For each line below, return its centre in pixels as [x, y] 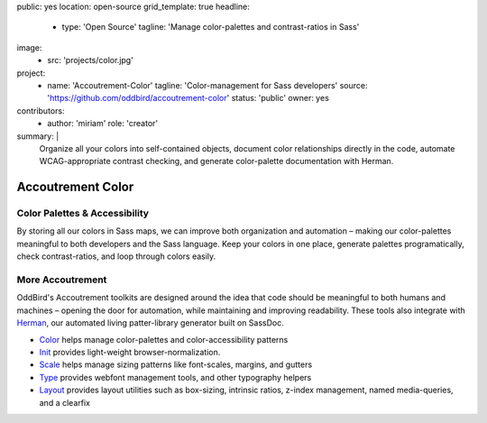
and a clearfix [64, 402]
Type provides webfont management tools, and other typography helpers [175, 377]
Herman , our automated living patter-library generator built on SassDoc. [150, 323]
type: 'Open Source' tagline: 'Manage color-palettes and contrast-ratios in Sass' [211, 27]
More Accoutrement [62, 280]
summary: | [38, 136]
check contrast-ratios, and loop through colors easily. [116, 256]
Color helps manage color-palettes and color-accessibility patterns [164, 339]
